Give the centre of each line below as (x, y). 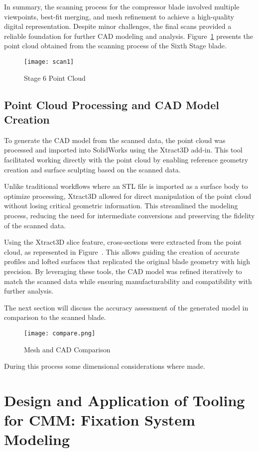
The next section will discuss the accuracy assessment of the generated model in (126, 307)
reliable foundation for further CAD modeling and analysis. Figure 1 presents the (129, 36)
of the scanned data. (35, 225)
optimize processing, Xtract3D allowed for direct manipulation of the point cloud (128, 196)
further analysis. (29, 291)
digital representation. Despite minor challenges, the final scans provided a (118, 26)
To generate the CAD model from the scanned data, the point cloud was (115, 140)
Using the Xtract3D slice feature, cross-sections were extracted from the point (123, 242)
